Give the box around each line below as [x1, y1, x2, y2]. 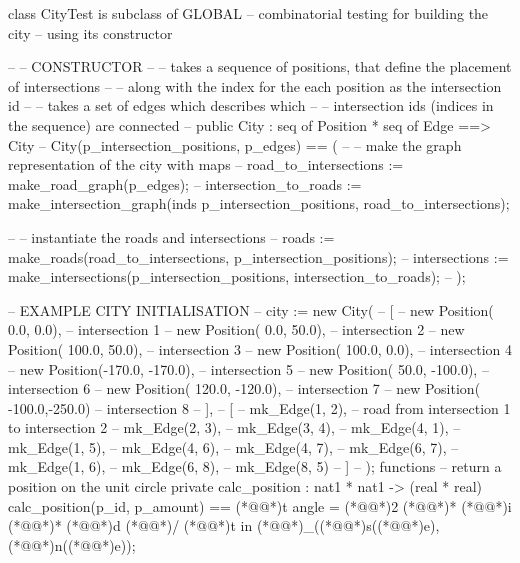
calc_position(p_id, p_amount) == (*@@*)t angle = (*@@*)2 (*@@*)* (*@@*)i [8, 495, 512, 516]
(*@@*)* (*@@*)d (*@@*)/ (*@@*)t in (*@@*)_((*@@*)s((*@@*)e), [8, 515, 440, 536]
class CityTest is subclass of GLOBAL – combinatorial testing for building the [8, 3, 489, 23]
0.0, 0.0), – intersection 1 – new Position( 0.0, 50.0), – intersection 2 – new [8, 319, 465, 340]
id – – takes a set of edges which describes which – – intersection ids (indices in [8, 95, 494, 116]
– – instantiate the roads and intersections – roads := [8, 226, 335, 247]
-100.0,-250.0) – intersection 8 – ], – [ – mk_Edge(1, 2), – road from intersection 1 [8, 397, 511, 418]
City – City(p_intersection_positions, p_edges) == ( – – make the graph [8, 134, 462, 155]
